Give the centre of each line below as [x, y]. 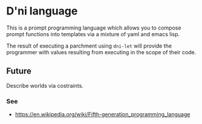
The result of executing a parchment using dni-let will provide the [89, 46]
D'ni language [42, 11]
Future [19, 71]
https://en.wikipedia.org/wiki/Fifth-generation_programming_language [103, 114]
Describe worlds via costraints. [45, 85]
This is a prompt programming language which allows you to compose [94, 28]
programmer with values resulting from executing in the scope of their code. [101, 52]
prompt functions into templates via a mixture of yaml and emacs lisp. [93, 34]
